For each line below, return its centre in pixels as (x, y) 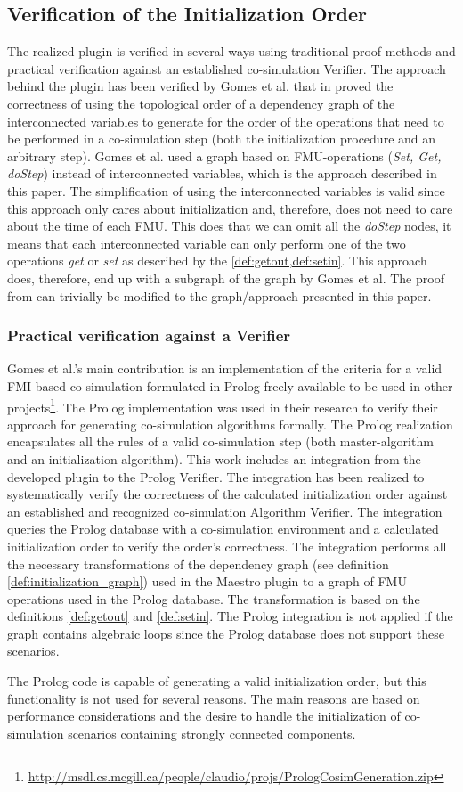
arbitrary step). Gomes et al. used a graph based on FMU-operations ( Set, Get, (224, 155)
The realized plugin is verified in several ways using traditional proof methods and (231, 51)
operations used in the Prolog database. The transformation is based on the (214, 598)
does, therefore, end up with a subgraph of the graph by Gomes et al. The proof (226, 278)
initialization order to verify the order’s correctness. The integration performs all (227, 546)
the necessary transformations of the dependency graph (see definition (198, 563)
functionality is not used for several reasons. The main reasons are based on (214, 698)
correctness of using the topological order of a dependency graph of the (201, 103)
